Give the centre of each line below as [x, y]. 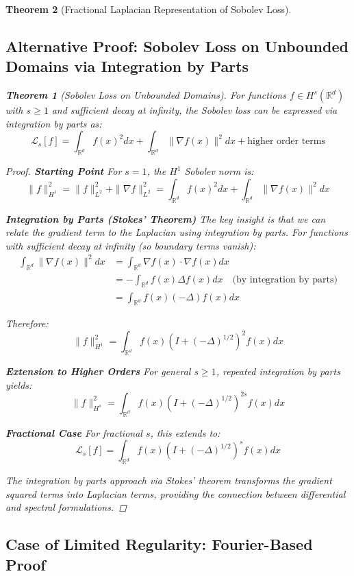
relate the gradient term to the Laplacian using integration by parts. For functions [177, 232]
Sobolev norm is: [219, 171]
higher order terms [286, 142]
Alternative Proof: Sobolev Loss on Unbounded [177, 46]
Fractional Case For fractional [74, 432]
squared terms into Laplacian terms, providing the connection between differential [176, 493]
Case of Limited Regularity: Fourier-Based [159, 544]
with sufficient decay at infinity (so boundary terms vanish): [131, 245]
